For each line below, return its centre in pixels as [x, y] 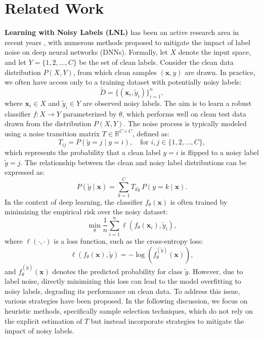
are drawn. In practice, [220, 72]
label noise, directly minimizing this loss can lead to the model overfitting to [123, 281]
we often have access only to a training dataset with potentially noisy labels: [123, 82]
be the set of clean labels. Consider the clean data [156, 62]
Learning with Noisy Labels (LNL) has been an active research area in [122, 32]
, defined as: [151, 133]
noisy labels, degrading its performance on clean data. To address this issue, [122, 291]
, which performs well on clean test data [184, 113]
